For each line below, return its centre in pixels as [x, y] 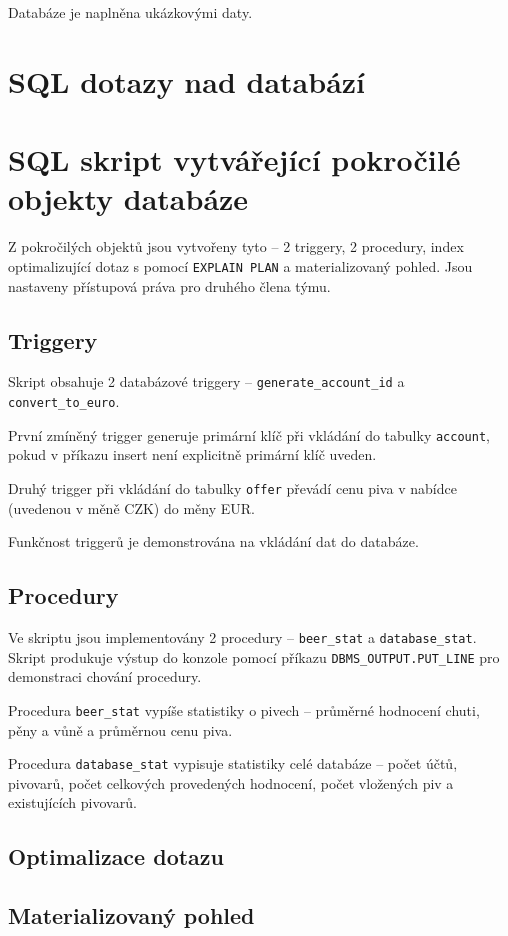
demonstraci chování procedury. [105, 676]
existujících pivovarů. [72, 802]
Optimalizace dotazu [116, 856]
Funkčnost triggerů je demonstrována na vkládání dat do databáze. [213, 541]
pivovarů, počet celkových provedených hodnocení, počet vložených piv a [231, 782]
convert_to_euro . [64, 400]
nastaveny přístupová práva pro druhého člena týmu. [169, 285]
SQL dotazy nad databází [187, 80]
